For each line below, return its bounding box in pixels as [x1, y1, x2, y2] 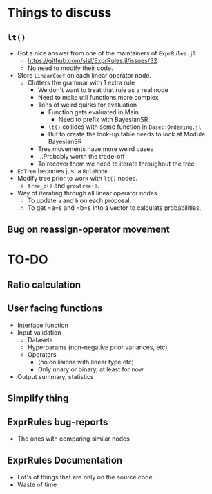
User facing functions [7, 303, 103, 315]
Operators [27, 350, 57, 358]
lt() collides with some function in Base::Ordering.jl [48, 123, 202, 131]
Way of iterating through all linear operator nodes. [17, 189, 160, 197]
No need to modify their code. [27, 64, 113, 72]
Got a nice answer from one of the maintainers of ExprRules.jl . [17, 49, 198, 57]
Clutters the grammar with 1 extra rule [27, 78, 135, 87]
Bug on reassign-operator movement [7, 224, 171, 236]
